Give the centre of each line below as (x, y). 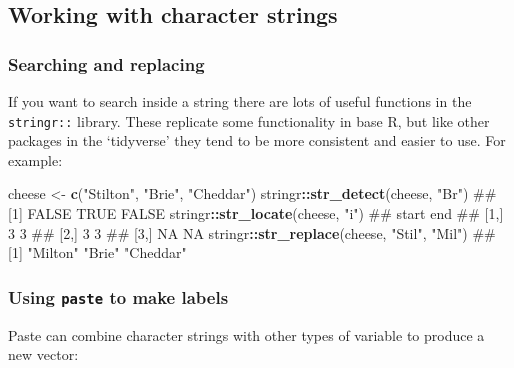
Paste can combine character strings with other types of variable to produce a (246, 334)
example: (35, 159)
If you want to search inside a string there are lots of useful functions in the (240, 101)
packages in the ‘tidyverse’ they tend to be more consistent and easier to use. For (257, 140)
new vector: (43, 354)
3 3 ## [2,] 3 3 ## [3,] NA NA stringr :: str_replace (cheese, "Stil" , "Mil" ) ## (252, 232)
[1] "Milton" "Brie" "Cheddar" (97, 252)
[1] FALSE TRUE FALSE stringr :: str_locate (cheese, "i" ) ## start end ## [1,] (256, 213)
